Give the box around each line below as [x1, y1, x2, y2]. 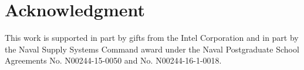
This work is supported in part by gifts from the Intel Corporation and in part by [5, 32, 299, 44]
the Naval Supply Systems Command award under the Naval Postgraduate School [5, 43, 299, 55]
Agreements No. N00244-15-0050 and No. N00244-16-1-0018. [5, 54, 222, 66]
